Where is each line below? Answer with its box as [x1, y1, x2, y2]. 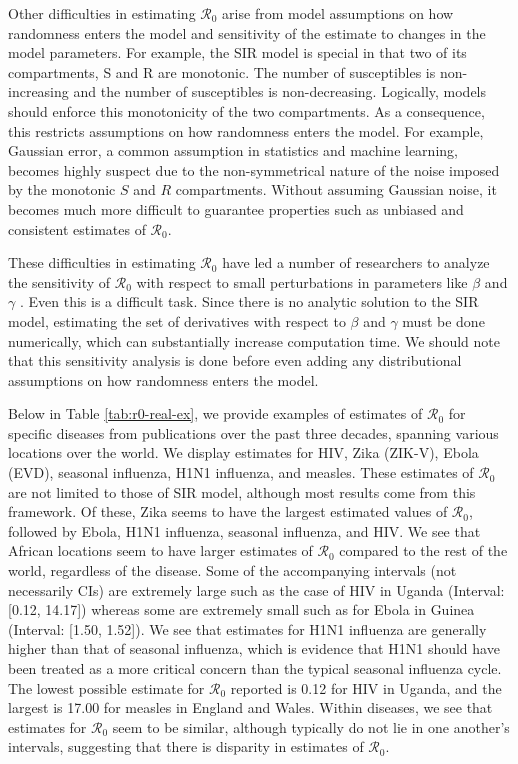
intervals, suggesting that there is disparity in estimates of [8, 736, 364, 757]
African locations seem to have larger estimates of [8, 540, 313, 561]
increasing [8, 81, 69, 102]
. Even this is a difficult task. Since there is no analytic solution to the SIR [19, 291, 479, 312]
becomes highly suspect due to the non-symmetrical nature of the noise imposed [8, 159, 500, 180]
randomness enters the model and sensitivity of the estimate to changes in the [8, 22, 486, 43]
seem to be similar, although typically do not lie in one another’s [112, 716, 510, 737]
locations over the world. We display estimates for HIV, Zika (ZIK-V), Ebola [8, 442, 479, 463]
